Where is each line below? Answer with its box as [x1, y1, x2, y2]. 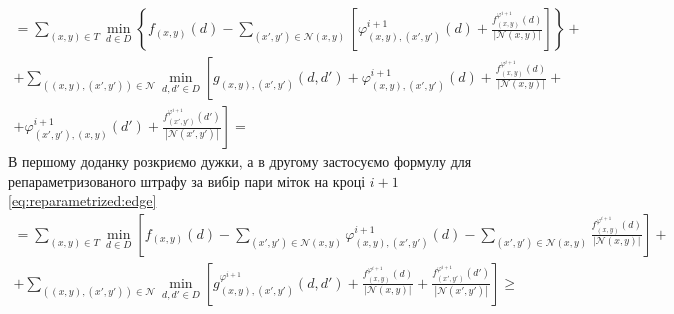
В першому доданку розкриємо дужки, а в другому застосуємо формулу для [8, 151, 472, 172]
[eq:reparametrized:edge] [8, 190, 157, 211]
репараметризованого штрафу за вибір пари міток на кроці [8, 170, 366, 191]
